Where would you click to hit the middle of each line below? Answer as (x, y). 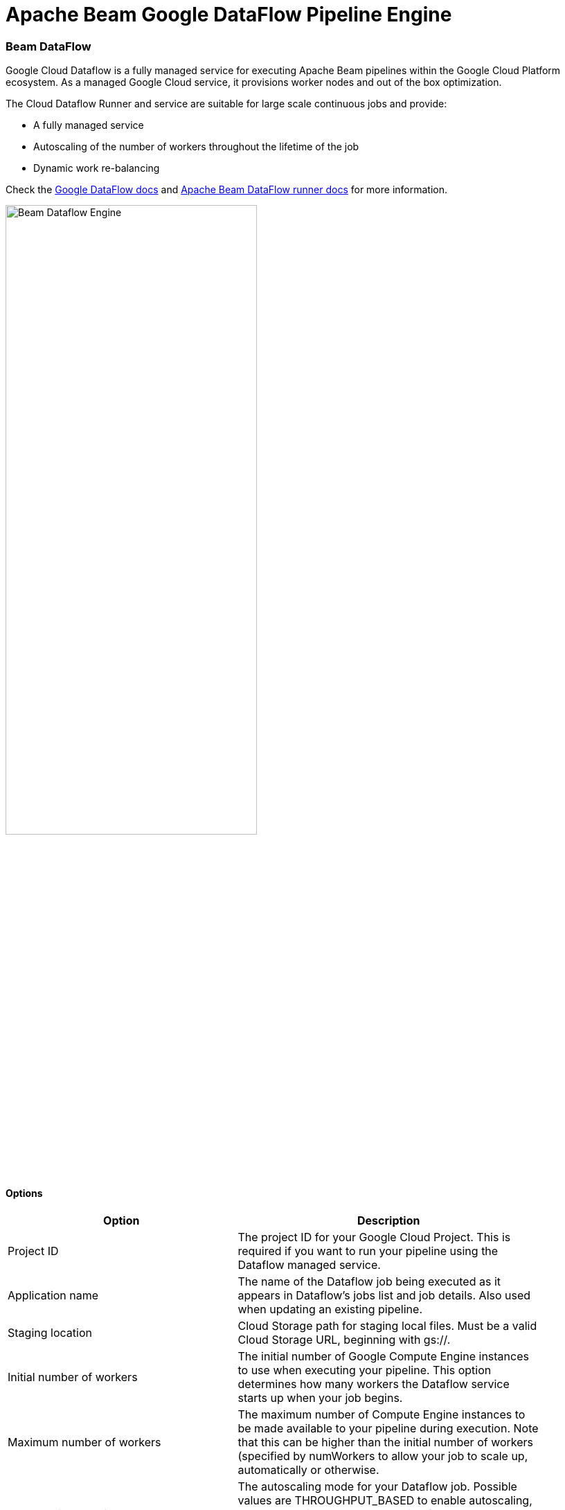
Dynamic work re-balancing (97, 168)
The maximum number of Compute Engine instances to (382, 1415)
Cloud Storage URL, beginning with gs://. (344, 1340)
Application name (53, 1296)
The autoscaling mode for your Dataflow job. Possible (377, 1487)
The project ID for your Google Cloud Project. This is (374, 1237)
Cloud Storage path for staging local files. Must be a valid (387, 1326)
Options (24, 1193)
